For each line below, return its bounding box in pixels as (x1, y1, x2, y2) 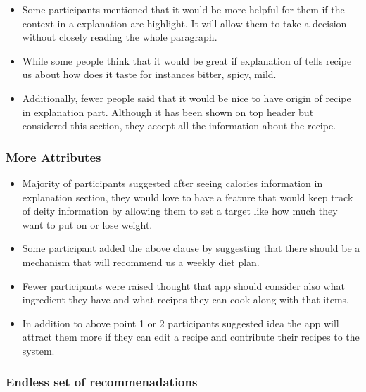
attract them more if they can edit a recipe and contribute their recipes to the (22, 329, 360, 344)
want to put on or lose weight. (22, 217, 153, 232)
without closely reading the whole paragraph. (22, 30, 217, 44)
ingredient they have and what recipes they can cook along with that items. (22, 292, 349, 307)
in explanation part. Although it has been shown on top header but (22, 104, 314, 119)
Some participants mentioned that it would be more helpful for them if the (22, 2, 345, 16)
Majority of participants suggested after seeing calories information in (22, 175, 323, 190)
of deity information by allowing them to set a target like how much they (22, 203, 338, 218)
